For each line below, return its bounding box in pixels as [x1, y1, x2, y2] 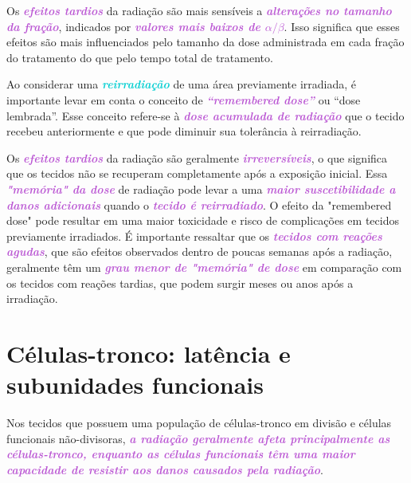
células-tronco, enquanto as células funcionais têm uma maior [6, 446, 355, 462]
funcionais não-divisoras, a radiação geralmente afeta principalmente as [6, 430, 390, 446]
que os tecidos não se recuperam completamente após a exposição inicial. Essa [6, 165, 388, 182]
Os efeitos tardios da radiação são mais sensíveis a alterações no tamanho [6, 2, 392, 18]
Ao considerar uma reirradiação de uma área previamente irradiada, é [6, 76, 357, 92]
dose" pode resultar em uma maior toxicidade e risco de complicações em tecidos [6, 212, 399, 229]
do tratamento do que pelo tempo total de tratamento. [6, 49, 273, 65]
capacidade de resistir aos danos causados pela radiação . [6, 461, 323, 477]
